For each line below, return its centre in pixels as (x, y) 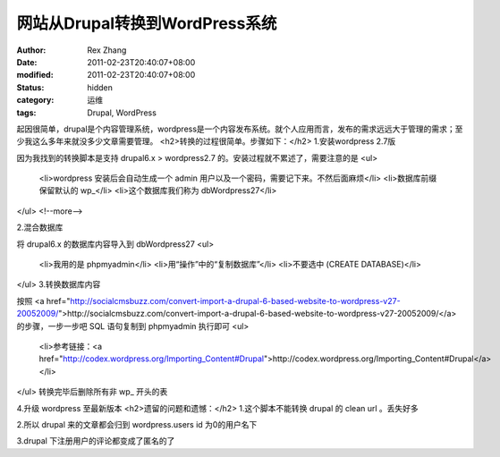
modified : (35, 75)
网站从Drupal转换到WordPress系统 (147, 23)
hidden (100, 87)
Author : (31, 50)
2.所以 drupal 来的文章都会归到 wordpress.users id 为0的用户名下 (137, 424)
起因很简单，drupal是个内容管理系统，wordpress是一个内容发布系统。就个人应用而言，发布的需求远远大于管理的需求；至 (240, 129)
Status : (30, 87)
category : (35, 100)
